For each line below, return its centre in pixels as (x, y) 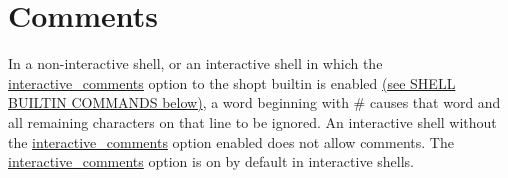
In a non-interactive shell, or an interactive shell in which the (195, 63)
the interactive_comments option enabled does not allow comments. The (231, 141)
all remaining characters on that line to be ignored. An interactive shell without (252, 121)
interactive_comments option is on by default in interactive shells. (211, 161)
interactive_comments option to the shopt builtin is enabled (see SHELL (232, 82)
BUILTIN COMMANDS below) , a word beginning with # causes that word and (254, 102)
